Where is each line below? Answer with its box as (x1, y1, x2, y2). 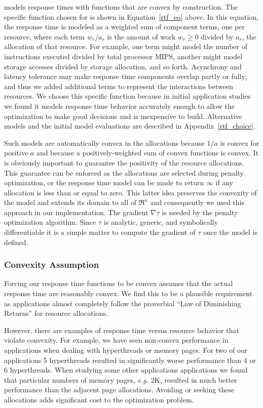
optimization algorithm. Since (4, 217, 96, 227)
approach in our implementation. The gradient (4, 207, 148, 217)
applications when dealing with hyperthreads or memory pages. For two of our (4, 345, 248, 355)
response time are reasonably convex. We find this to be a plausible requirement (4, 288, 253, 299)
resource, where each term (4, 31, 85, 42)
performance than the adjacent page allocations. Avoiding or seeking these (4, 384, 235, 395)
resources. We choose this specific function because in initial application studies (4, 91, 251, 101)
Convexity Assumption (4, 258, 99, 271)
